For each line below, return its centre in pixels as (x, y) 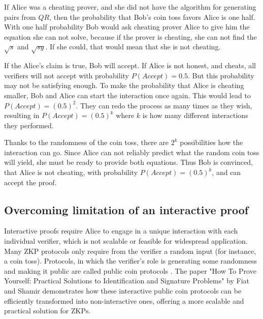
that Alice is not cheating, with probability (71, 172)
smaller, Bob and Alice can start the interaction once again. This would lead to (127, 95)
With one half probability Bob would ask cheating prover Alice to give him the (127, 27)
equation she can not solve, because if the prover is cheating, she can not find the (130, 36)
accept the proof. (30, 182)
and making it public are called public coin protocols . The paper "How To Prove (130, 270)
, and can (226, 172)
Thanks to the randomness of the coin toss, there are (87, 142)
